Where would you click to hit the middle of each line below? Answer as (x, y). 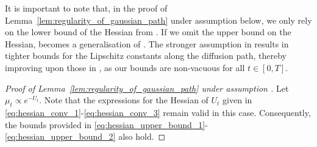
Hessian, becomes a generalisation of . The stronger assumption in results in (147, 43)
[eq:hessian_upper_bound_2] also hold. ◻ (85, 136)
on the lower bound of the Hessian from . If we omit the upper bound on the (148, 32)
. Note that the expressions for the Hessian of (124, 100)
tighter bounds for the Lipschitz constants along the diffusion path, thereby (146, 56)
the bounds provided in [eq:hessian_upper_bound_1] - (106, 124)
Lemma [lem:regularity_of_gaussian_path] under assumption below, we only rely (158, 20)
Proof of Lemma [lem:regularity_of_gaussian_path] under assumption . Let (147, 88)
